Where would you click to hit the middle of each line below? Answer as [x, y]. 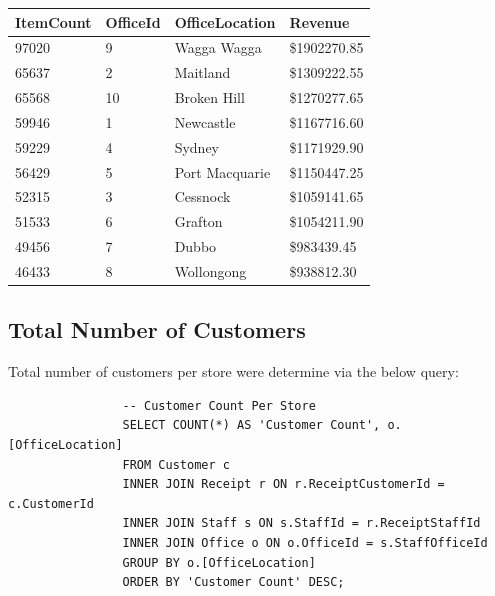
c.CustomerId [51, 503]
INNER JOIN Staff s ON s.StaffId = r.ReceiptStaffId [301, 523]
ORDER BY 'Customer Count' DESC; [233, 582]
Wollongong [210, 270]
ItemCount [53, 21]
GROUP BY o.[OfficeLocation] [219, 562]
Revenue [319, 21]
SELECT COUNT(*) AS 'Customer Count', [251, 425]
